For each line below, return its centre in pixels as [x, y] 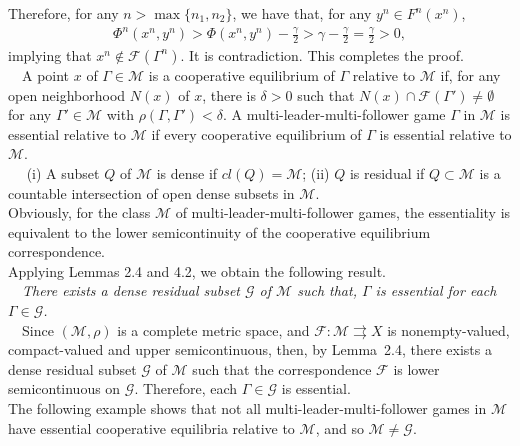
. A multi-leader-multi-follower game [334, 114]
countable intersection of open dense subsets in [151, 192]
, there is [229, 94]
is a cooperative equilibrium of [241, 74]
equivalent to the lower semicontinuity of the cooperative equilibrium [219, 231]
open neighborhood [67, 94]
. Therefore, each [186, 388]
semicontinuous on [64, 388]
